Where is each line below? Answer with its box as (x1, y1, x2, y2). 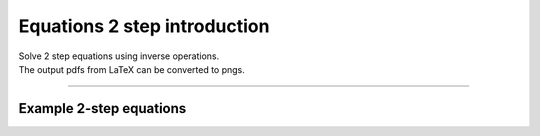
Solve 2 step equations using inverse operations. (18, 50, 220, 62)
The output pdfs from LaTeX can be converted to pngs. (18, 63, 245, 75)
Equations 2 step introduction (18, 15, 270, 37)
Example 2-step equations (18, 100, 187, 117)
